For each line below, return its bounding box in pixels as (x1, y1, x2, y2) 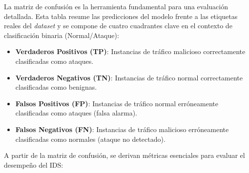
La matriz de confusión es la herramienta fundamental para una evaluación (4, 1, 228, 11)
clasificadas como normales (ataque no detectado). (15, 134, 166, 144)
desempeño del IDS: (4, 159, 63, 170)
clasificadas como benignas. (15, 82, 97, 92)
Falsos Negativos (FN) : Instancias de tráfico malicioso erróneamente (15, 124, 229, 134)
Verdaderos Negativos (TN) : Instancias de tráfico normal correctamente (15, 72, 243, 82)
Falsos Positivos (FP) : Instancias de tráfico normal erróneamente (15, 98, 218, 108)
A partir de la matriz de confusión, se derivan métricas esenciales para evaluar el (4, 150, 245, 160)
